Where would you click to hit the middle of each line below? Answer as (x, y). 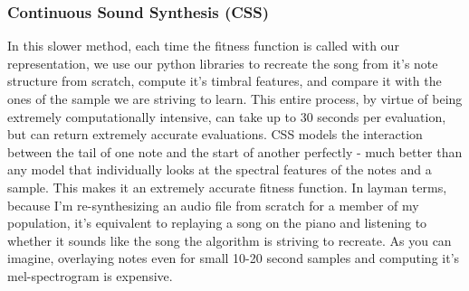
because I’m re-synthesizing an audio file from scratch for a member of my (213, 205)
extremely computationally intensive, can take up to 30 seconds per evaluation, (227, 116)
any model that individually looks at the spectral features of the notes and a (220, 169)
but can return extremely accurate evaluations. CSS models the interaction (215, 134)
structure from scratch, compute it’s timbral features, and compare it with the (225, 81)
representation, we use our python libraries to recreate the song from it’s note (223, 63)
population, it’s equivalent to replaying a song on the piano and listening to (217, 223)
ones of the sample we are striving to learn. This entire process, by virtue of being (235, 99)
